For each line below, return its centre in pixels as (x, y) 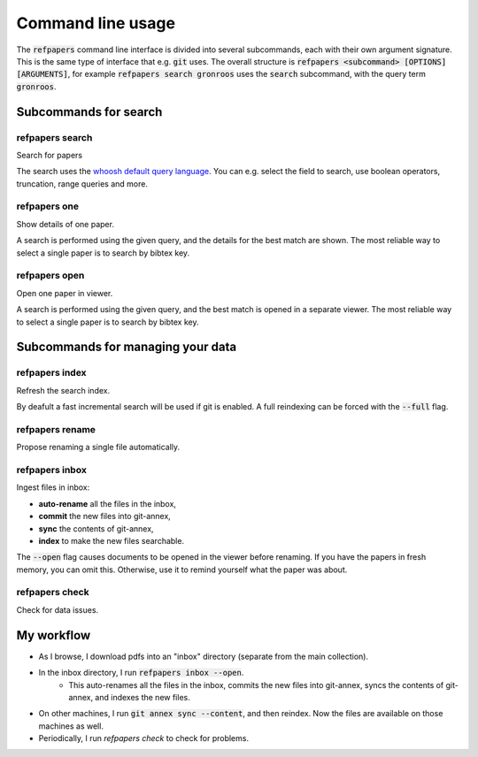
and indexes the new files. (142, 697)
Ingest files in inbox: (53, 487)
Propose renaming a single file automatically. (98, 447)
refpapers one (48, 206)
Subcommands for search (89, 112)
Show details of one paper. (66, 224)
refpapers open (50, 276)
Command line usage (96, 23)
